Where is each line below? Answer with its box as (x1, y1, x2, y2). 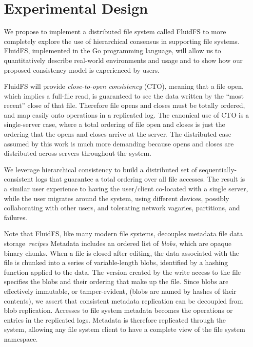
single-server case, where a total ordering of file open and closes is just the (4, 119, 225, 129)
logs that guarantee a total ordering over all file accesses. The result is (36, 174, 245, 184)
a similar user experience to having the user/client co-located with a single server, (4, 184, 248, 194)
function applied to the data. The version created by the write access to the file (4, 266, 241, 277)
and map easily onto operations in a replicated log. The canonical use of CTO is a (4, 109, 249, 120)
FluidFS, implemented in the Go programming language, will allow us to (4, 45, 221, 56)
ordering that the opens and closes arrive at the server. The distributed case (4, 129, 232, 139)
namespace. (4, 333, 38, 344)
